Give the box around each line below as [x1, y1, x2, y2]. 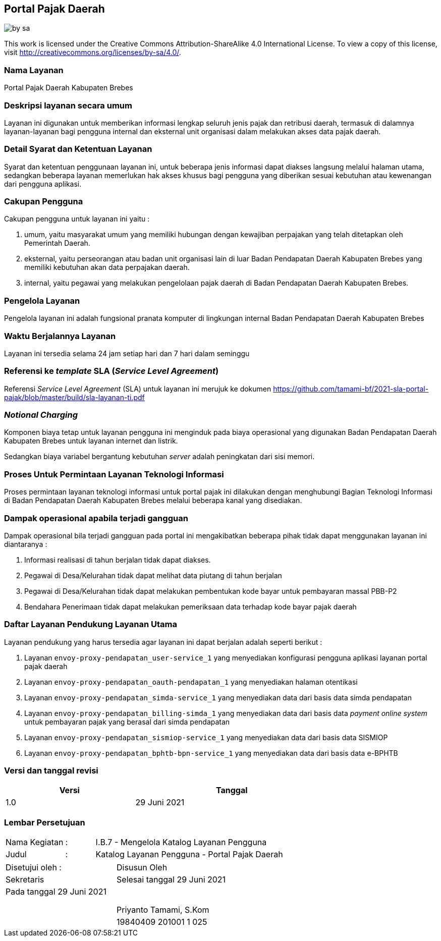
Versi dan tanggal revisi [4, 765, 98, 776]
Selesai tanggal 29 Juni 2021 [117, 874, 226, 885]
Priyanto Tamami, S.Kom [117, 905, 209, 915]
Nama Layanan [4, 65, 64, 75]
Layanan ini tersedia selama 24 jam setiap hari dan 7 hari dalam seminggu [4, 349, 250, 358]
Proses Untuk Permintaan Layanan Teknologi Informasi [4, 469, 224, 479]
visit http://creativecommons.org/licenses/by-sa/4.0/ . [4, 48, 181, 57]
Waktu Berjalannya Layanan [4, 330, 116, 341]
